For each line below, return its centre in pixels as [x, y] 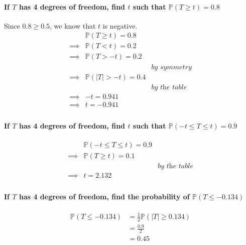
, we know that [73, 25]
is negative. [120, 25]
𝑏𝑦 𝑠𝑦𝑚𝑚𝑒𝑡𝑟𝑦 [171, 67]
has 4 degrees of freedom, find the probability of [104, 197]
